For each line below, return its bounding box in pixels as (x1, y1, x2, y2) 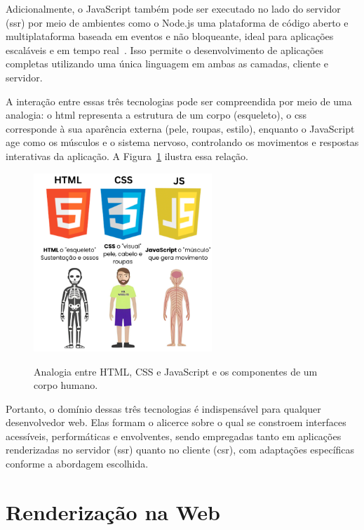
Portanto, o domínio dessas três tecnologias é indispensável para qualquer (6, 401, 321, 416)
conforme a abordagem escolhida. (6, 456, 149, 471)
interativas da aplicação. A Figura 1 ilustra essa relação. (6, 148, 248, 163)
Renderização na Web (6, 497, 220, 526)
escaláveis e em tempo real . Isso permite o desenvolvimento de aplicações (6, 42, 324, 57)
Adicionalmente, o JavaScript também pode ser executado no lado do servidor (6, 1, 341, 15)
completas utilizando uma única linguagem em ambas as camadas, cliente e (6, 56, 328, 71)
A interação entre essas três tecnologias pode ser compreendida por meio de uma (6, 93, 352, 108)
